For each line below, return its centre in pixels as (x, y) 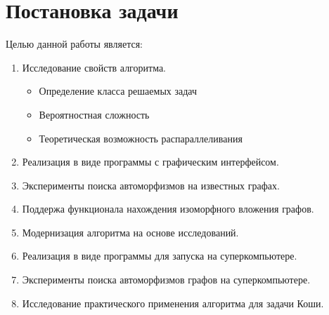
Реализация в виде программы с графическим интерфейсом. (150, 162)
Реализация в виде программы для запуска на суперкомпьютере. (160, 256)
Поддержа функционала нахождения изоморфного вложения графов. (168, 209)
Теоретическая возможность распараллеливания (141, 138)
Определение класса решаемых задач (118, 91)
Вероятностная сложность (94, 114)
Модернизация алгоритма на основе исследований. (130, 232)
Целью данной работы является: (74, 44)
